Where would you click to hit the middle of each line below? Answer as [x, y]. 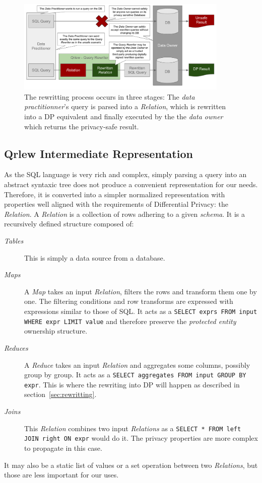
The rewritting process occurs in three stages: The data [110, 96]
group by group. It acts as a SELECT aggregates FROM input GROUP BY [135, 375]
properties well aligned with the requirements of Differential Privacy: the [116, 204]
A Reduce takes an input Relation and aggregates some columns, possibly [137, 365]
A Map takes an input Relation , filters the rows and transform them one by [141, 291]
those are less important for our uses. [61, 475]
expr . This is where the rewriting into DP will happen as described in [132, 384]
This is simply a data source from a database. [95, 257]
